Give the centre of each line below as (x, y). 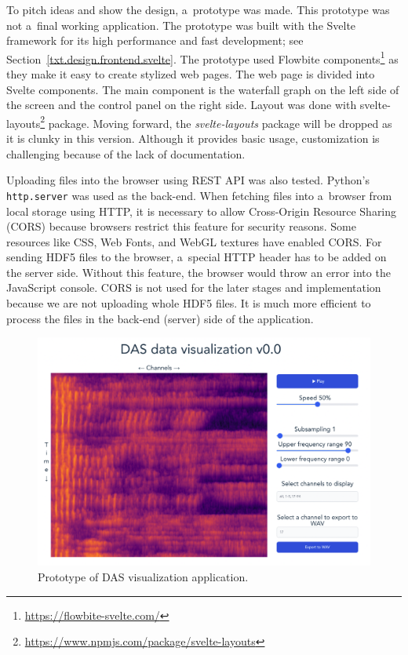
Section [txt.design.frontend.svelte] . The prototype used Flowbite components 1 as (202, 57)
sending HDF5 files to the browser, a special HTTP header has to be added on (197, 257)
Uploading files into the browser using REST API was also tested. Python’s (188, 180)
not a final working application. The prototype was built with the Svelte (181, 25)
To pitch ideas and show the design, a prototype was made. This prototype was (198, 9)
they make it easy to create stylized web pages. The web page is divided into (191, 74)
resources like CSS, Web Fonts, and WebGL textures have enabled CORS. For (194, 241)
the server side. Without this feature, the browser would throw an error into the (199, 272)
